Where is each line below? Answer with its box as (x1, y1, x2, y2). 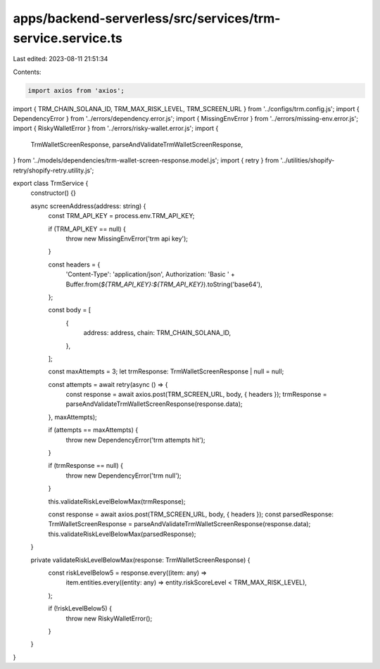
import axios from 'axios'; (27, 87, 125, 94)
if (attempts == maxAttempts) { (48, 426, 139, 434)
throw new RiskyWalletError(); (65, 614, 153, 623)
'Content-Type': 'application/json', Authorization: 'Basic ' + (65, 270, 236, 279)
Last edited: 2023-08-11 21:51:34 (13, 55, 108, 63)
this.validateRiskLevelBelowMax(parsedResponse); (48, 530, 196, 538)
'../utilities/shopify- (280, 156, 335, 165)
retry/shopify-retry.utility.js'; (13, 166, 94, 174)
